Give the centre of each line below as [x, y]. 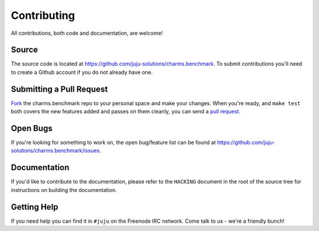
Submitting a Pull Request [59, 89]
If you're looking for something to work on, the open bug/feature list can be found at [113, 142]
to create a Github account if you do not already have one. [82, 72]
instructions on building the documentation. [64, 190]
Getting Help [35, 207]
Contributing [43, 15]
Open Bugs [32, 128]
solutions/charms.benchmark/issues [55, 151]
